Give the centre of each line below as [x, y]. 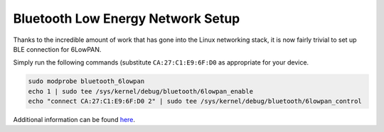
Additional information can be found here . [74, 120]
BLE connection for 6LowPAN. [57, 49]
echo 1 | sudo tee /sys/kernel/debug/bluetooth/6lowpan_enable [141, 91]
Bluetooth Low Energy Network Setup [127, 18]
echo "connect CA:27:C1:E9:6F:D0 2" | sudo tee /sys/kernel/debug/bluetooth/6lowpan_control [195, 101]
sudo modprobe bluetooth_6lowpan [86, 81]
